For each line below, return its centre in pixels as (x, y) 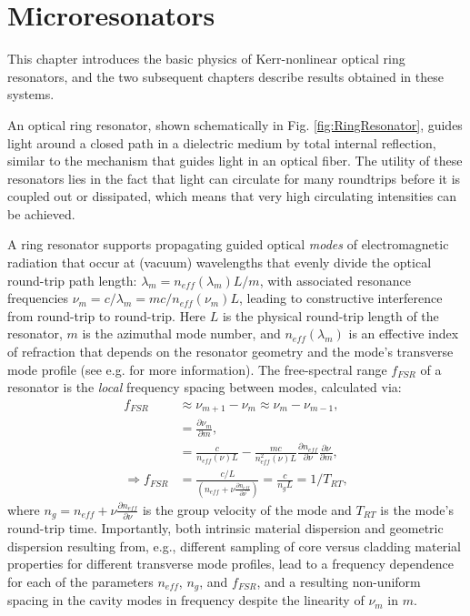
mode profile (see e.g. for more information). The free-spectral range (197, 369)
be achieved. (41, 213)
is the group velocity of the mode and (247, 509)
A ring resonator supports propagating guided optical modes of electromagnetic (228, 244)
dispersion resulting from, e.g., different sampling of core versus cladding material (234, 545)
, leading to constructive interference (341, 298)
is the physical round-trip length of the (330, 315)
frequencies (38, 298)
